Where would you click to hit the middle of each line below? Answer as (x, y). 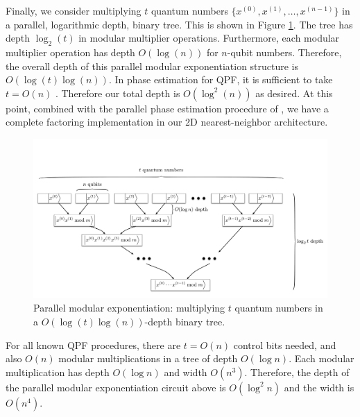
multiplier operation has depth (70, 52)
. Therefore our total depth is (118, 93)
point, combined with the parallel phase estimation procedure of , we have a (167, 108)
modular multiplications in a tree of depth (148, 358)
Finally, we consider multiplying (74, 10)
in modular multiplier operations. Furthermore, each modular (209, 38)
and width (186, 372)
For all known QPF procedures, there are (93, 344)
